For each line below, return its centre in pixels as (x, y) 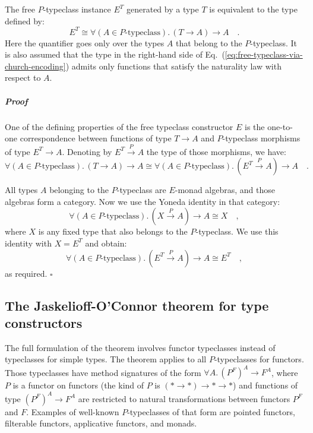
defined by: (25, 20)
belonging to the (79, 190)
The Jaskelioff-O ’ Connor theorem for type (137, 305)
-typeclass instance (77, 9)
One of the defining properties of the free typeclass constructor (119, 126)
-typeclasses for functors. (259, 359)
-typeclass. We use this (237, 231)
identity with (28, 243)
